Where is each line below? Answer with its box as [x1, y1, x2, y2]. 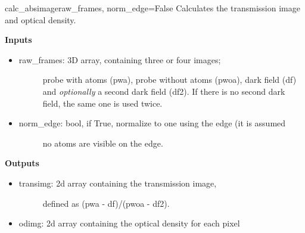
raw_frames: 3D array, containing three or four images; [18, 53, 221, 66]
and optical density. [5, 13, 76, 26]
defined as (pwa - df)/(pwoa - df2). [42, 197, 170, 209]
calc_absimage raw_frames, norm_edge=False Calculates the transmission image [5, 2, 300, 14]
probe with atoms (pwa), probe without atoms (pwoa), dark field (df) [42, 73, 297, 86]
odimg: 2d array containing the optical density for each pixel [18, 217, 240, 229]
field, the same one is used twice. [42, 97, 163, 109]
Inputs [5, 33, 32, 46]
